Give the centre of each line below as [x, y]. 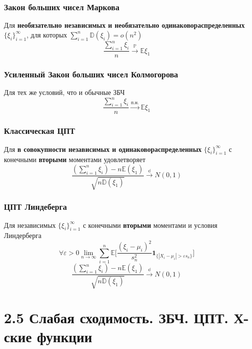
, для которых [47, 34]
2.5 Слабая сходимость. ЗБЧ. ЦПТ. [116, 317]
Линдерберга [23, 235]
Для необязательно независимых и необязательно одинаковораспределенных [124, 25]
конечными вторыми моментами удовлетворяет [75, 159]
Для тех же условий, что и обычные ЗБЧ [64, 92]
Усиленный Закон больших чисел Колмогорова [91, 74]
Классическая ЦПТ [39, 131]
